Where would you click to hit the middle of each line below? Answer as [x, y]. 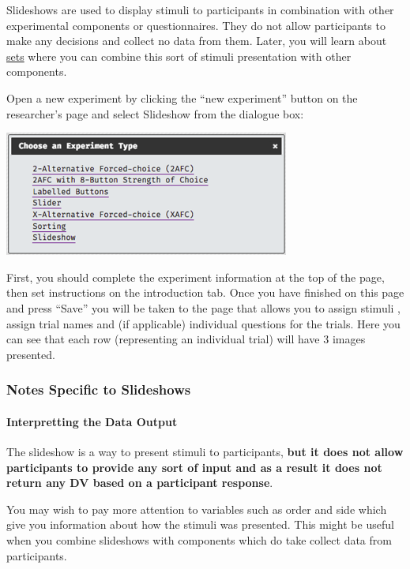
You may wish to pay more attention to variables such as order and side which [197, 509]
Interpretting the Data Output [92, 421]
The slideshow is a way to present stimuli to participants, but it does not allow [205, 451]
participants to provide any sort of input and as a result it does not [194, 467]
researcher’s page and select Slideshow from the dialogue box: [155, 113]
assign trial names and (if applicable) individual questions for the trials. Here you [203, 323]
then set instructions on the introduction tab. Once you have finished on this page [205, 292]
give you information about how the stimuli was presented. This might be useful [200, 524]
